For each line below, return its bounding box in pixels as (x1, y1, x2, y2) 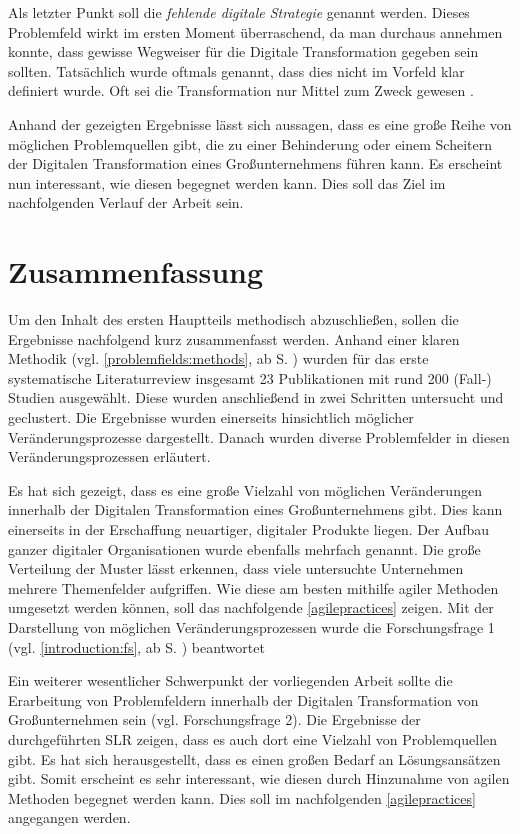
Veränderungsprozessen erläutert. (8, 446, 211, 467)
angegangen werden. (8, 807, 131, 828)
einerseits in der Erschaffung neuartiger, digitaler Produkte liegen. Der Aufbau (8, 519, 490, 539)
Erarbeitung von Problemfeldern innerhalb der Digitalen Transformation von (8, 689, 479, 710)
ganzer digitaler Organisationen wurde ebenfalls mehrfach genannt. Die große (8, 538, 481, 559)
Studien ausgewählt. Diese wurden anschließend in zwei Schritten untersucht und (8, 387, 504, 408)
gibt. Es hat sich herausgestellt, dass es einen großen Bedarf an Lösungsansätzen (8, 748, 501, 769)
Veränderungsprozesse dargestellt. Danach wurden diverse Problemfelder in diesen (8, 426, 510, 447)
